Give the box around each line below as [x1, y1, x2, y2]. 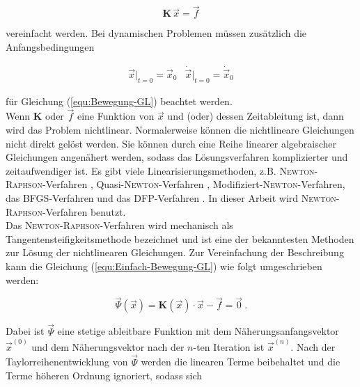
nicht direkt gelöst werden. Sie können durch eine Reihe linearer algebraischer [6, 136, 337, 150]
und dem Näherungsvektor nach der [31, 339, 185, 354]
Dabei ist [6, 324, 45, 338]
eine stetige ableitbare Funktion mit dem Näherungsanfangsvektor [57, 324, 339, 338]
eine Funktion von [77, 109, 155, 123]
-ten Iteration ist [193, 339, 265, 354]
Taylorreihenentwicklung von [6, 354, 128, 369]
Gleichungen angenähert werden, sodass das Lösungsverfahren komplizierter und [6, 150, 348, 164]
